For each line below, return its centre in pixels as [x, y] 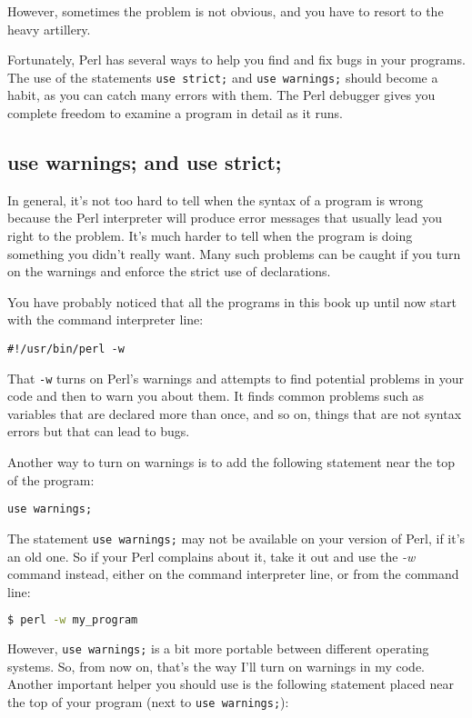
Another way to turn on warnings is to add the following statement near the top [231, 462]
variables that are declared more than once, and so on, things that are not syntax [235, 413]
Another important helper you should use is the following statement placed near [231, 684]
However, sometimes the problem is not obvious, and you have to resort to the [226, 11]
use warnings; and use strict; [145, 162]
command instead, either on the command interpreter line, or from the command [233, 574]
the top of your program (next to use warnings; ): [148, 702]
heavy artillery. [49, 29]
